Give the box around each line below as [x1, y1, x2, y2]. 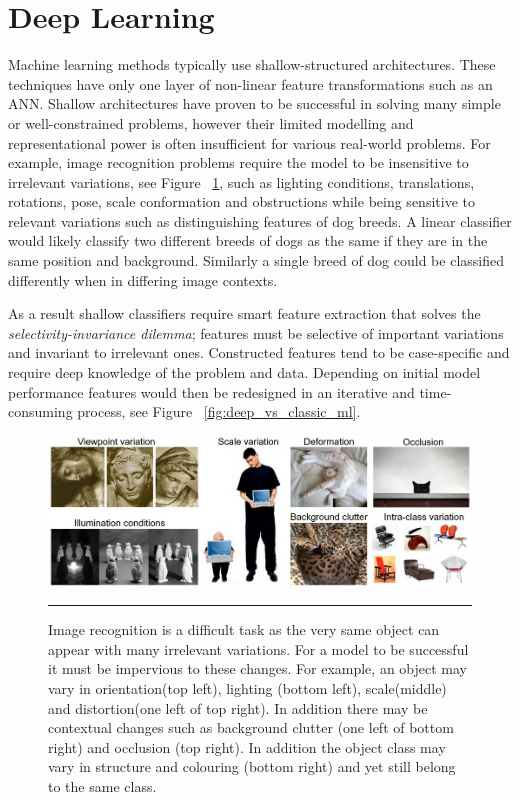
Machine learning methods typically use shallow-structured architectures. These [8, 54, 496, 75]
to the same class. [48, 776, 157, 797]
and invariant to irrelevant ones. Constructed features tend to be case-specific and [8, 342, 510, 363]
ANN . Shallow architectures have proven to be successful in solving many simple [8, 93, 501, 114]
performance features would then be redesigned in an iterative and [8, 381, 415, 402]
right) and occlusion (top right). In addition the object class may [48, 736, 446, 757]
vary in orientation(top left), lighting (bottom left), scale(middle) [48, 678, 447, 699]
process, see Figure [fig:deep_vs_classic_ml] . [77, 401, 361, 422]
